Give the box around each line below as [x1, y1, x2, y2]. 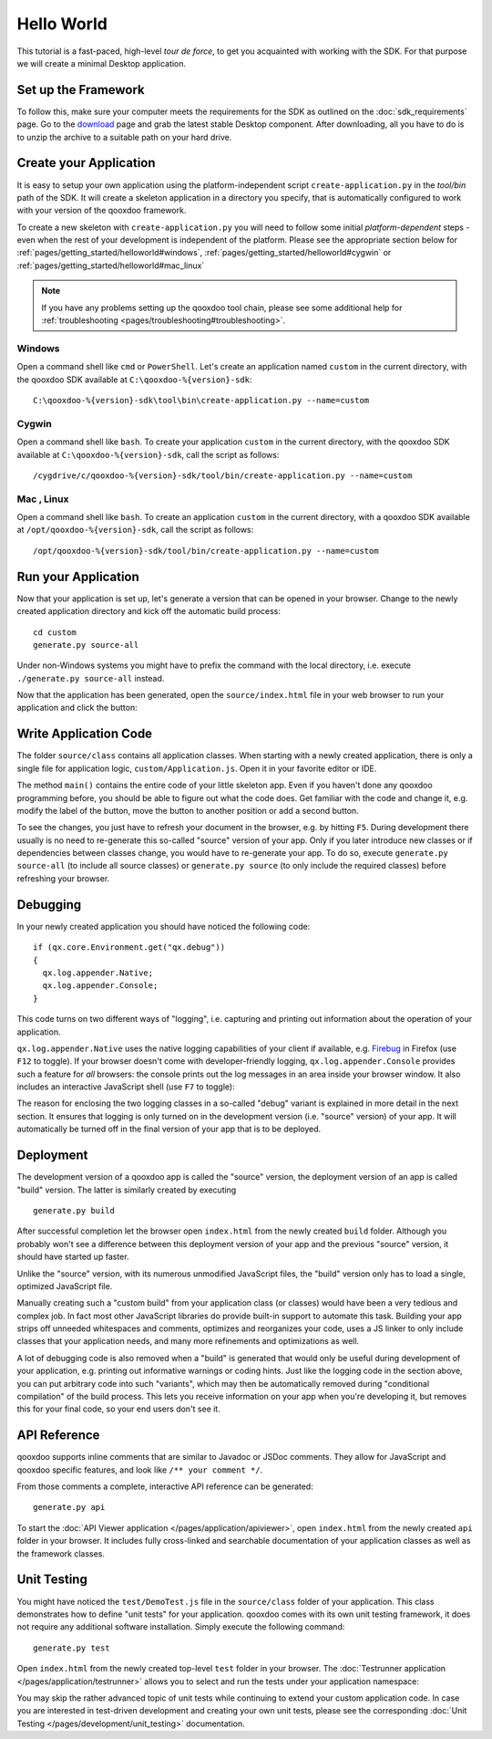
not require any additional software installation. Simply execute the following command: [16, 1621, 345, 1632]
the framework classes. [16, 1547, 105, 1559]
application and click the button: [16, 703, 138, 713]
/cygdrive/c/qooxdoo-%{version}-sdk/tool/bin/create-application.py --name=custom [33, 470, 413, 481]
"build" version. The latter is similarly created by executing [16, 1184, 237, 1195]
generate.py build [33, 1205, 116, 1215]
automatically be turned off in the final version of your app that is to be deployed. [16, 1123, 322, 1135]
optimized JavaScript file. [16, 1280, 113, 1291]
